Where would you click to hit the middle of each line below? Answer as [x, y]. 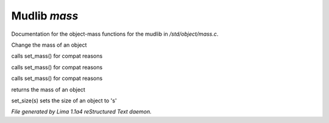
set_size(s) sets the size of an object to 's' [64, 101]
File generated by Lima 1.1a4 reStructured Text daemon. [81, 111]
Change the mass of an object [49, 45]
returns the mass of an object [48, 89]
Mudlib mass [45, 16]
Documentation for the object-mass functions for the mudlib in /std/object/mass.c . [115, 34]
